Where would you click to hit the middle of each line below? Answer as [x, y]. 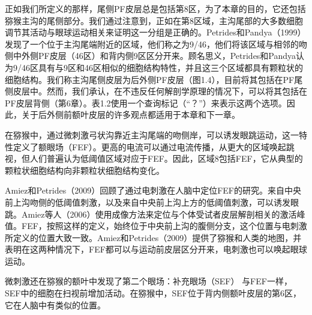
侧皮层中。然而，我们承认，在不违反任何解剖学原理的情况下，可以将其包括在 [156, 91]
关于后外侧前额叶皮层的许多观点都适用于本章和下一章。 [130, 115]
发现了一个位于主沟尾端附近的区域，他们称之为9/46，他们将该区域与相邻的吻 [156, 44]
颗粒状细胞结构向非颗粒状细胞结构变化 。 [85, 170]
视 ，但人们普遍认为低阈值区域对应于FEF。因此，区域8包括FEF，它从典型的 [154, 158]
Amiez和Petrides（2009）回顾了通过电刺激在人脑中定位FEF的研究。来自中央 [153, 190]
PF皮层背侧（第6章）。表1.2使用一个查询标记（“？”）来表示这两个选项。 [146, 102]
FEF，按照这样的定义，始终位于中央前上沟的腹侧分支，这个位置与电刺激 [164, 226]
